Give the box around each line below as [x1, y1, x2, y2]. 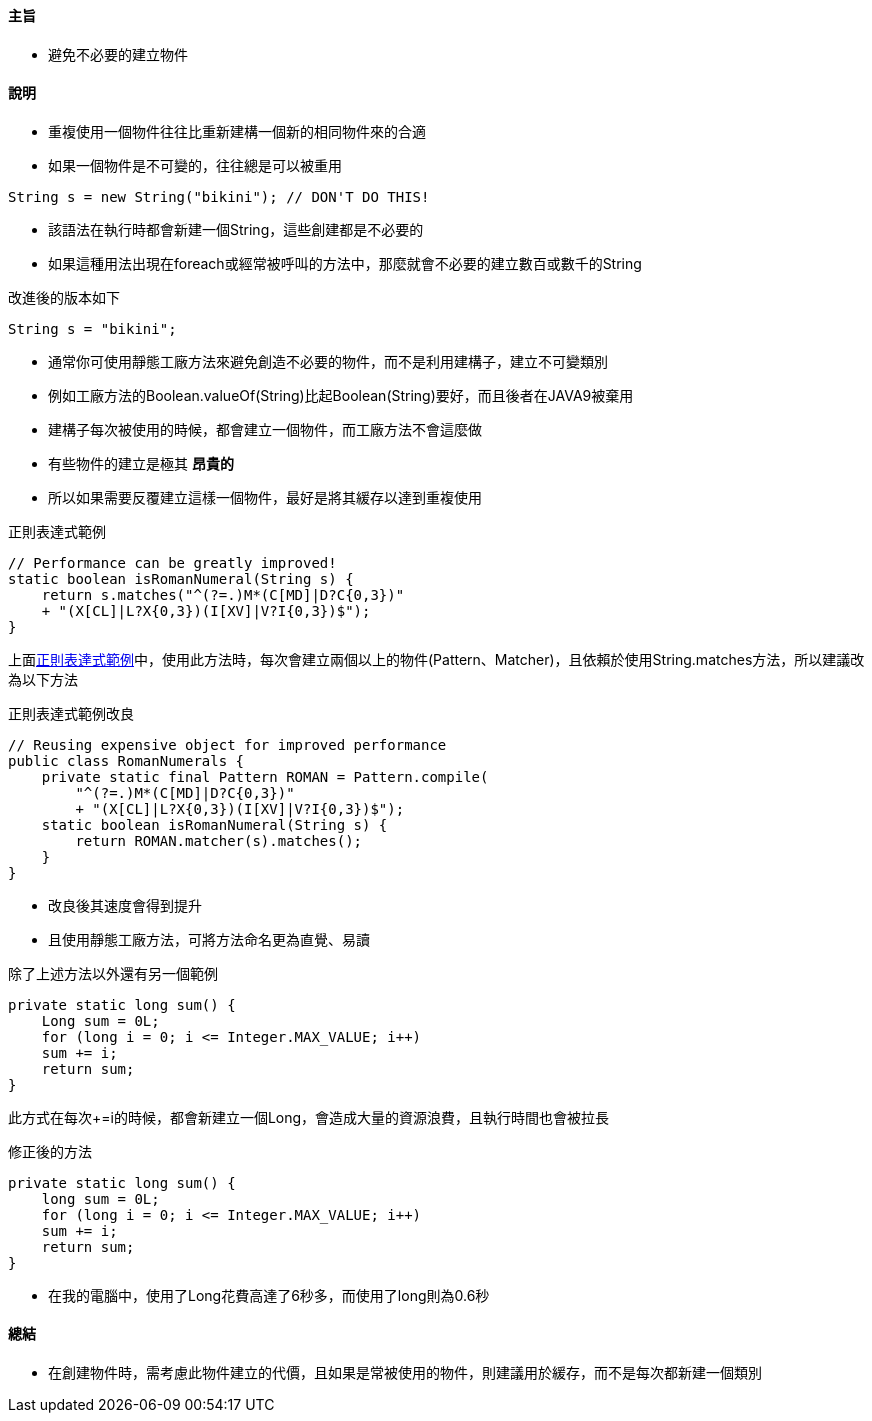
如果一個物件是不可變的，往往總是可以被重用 [48, 156, 342, 174]
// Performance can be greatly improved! [8, 554, 337, 571]
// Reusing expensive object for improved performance [8, 736, 447, 753]
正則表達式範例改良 [8, 704, 134, 722]
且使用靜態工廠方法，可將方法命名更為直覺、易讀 [48, 930, 370, 948]
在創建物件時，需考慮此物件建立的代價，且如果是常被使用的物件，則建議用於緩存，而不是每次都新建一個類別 [48, 1364, 762, 1382]
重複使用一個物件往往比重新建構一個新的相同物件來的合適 [48, 122, 426, 140]
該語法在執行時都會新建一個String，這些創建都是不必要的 [48, 220, 424, 238]
